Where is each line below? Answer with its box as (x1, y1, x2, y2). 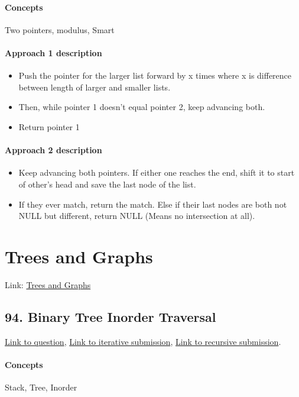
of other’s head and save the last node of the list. (18, 177, 196, 190)
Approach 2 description (5, 144, 102, 156)
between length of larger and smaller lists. (18, 80, 171, 93)
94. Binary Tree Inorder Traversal (5, 307, 216, 325)
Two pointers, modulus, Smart (5, 23, 115, 35)
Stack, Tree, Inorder (5, 381, 77, 393)
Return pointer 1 (18, 120, 80, 133)
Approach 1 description (5, 46, 102, 59)
